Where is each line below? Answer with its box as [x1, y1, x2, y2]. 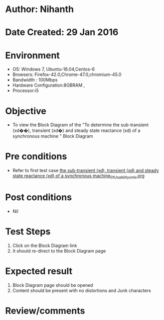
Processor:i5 [12, 88, 39, 94]
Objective [5, 105, 47, 117]
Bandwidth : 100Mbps [12, 77, 58, 83]
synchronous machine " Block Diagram [12, 133, 93, 139]
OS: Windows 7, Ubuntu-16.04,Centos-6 [12, 66, 95, 72]
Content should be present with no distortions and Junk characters [12, 287, 151, 293]
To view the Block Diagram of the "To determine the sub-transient [12, 122, 149, 128]
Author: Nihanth [5, 4, 74, 15]
